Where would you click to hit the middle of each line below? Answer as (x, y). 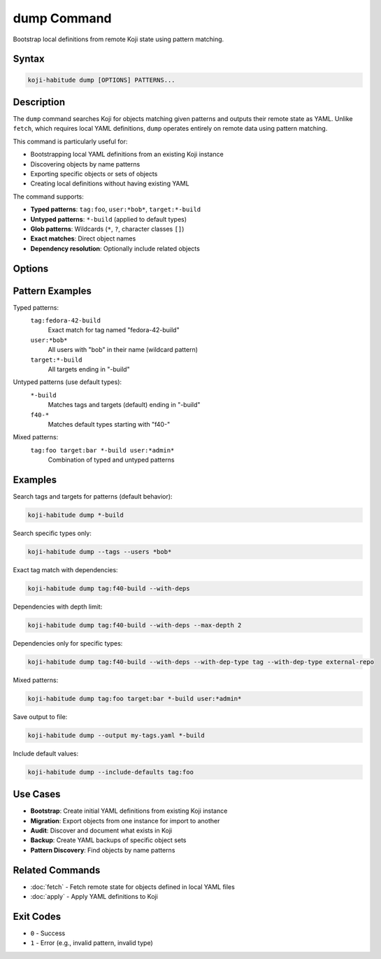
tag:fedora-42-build (66, 321)
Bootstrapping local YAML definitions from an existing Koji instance (127, 155)
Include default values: (46, 753)
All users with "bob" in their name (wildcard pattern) (123, 350)
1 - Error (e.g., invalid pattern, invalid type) (92, 943)
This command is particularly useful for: (70, 141)
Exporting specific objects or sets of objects (94, 174)
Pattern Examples (52, 291)
